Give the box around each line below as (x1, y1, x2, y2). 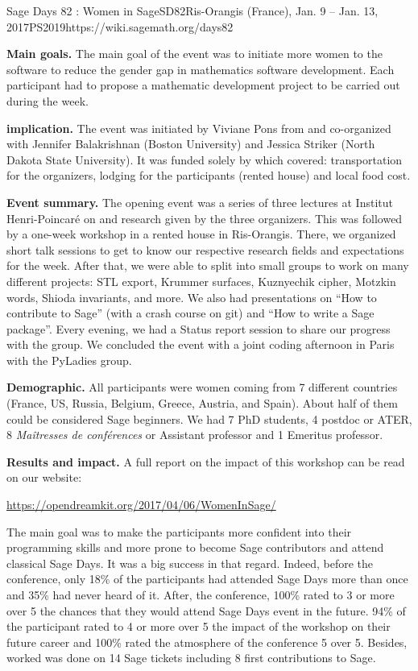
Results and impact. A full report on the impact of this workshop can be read (6, 453, 405, 470)
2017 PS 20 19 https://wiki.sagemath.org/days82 (6, 18, 234, 35)
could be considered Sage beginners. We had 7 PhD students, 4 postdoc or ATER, (6, 410, 412, 427)
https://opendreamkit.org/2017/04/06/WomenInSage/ (6, 496, 276, 513)
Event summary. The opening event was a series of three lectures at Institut (6, 193, 393, 210)
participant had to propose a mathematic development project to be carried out (6, 77, 400, 93)
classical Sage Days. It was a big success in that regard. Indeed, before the (6, 554, 374, 571)
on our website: (6, 469, 82, 486)
